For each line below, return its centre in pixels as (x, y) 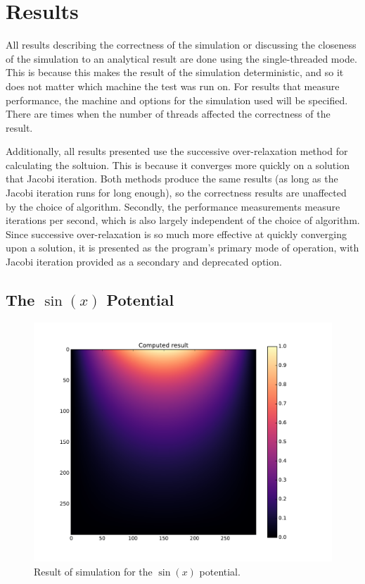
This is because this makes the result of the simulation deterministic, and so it (175, 72)
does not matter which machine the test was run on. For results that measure (173, 86)
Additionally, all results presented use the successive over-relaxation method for (177, 151)
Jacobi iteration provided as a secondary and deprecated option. (144, 262)
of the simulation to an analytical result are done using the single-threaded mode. (181, 58)
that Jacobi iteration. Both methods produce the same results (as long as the (172, 179)
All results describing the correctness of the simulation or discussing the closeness (181, 45)
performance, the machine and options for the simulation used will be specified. (177, 100)
